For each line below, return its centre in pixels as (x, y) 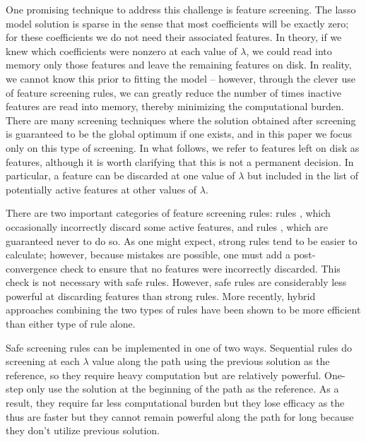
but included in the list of (303, 175)
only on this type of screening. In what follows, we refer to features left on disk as (183, 147)
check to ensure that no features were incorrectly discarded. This (200, 268)
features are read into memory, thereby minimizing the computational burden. (175, 106)
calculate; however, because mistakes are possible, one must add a (148, 255)
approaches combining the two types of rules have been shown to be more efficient (183, 310)
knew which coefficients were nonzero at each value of (122, 50)
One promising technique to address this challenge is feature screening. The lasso (181, 9)
